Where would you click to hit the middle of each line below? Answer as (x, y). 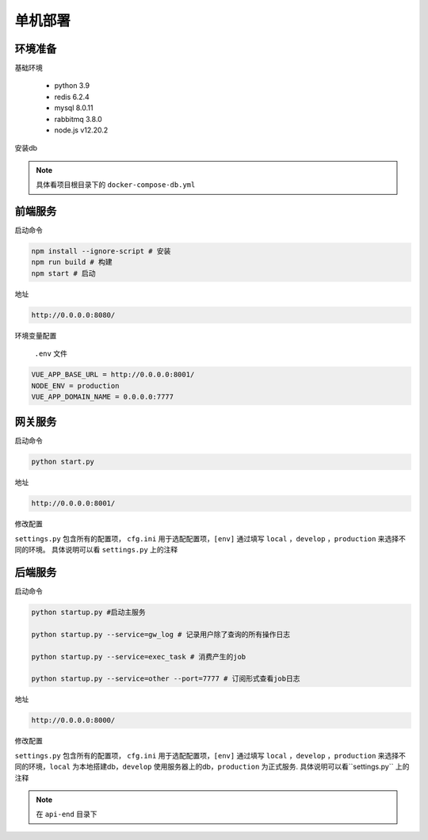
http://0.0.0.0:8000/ (73, 720)
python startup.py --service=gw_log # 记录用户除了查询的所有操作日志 (161, 634)
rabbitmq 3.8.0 (78, 119)
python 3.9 (72, 86)
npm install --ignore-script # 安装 (101, 251)
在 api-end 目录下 (67, 814)
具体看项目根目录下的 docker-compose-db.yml (116, 185)
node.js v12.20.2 (81, 130)
